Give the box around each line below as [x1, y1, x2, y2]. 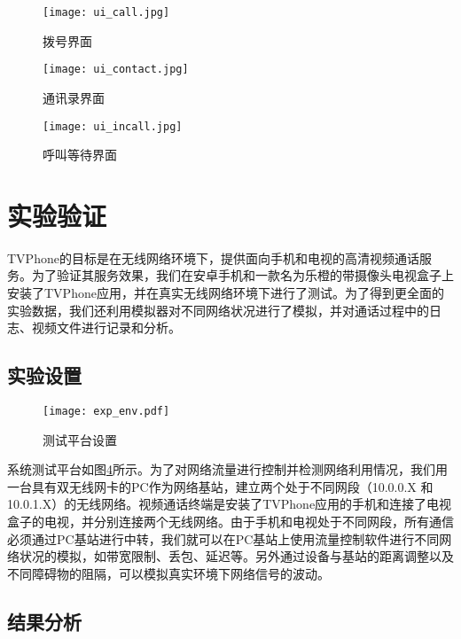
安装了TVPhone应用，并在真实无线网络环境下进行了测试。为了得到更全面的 [7, 284, 444, 302]
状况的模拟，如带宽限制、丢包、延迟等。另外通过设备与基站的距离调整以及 [19, 547, 454, 565]
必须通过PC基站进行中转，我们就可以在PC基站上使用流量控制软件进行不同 [7, 529, 440, 548]
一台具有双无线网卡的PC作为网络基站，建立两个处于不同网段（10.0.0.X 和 [7, 477, 434, 495]
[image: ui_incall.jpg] [43, 120, 183, 133]
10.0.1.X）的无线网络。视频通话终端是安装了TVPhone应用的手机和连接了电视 [7, 495, 452, 513]
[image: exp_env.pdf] [43, 405, 170, 418]
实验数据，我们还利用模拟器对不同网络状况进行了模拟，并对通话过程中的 [7, 300, 429, 319]
